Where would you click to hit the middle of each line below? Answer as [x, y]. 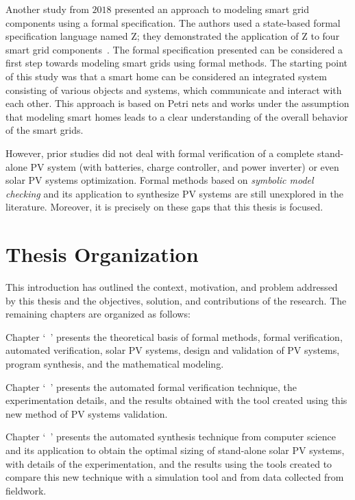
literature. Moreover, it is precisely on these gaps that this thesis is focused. [164, 207]
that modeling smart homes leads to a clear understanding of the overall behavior [177, 116]
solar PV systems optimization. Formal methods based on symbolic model [160, 180]
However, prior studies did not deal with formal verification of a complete [160, 153]
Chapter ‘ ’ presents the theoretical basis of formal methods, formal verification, [174, 336]
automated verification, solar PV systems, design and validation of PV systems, [173, 350]
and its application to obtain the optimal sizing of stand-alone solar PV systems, [175, 450]
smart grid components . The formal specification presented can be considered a [174, 49]
